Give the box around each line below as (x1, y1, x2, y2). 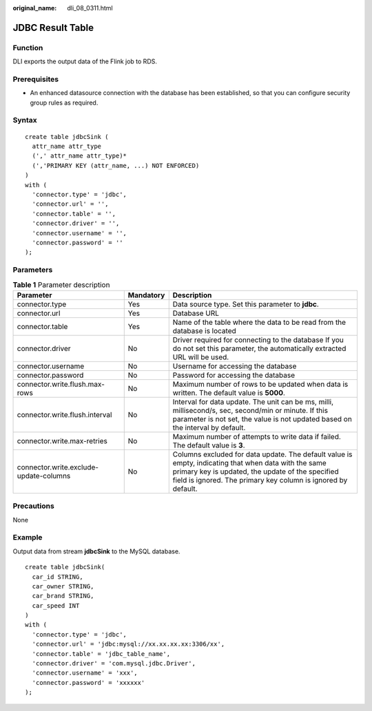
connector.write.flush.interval (17, 410, 112, 419)
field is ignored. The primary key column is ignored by (172, 475, 348, 485)
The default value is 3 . (172, 441, 245, 450)
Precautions (12, 501, 54, 511)
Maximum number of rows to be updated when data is (172, 379, 349, 389)
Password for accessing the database (172, 370, 296, 380)
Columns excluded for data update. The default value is (172, 449, 353, 459)
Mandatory (127, 290, 165, 299)
